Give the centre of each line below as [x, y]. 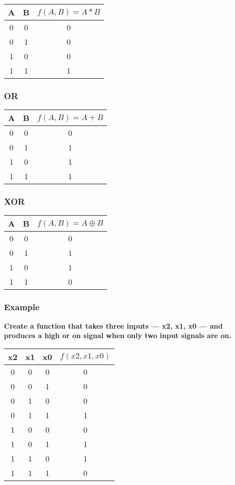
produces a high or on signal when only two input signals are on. [118, 335]
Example [22, 307]
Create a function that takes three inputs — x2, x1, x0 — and [114, 325]
